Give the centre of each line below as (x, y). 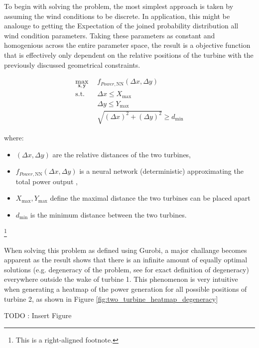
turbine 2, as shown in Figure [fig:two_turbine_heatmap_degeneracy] (111, 298)
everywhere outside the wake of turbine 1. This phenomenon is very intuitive (121, 279)
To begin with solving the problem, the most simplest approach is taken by (119, 6)
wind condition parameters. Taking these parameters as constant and (110, 35)
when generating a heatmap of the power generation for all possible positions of (126, 289)
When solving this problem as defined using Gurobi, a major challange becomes (126, 250)
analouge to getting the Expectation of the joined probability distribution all (121, 26)
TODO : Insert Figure (38, 315)
